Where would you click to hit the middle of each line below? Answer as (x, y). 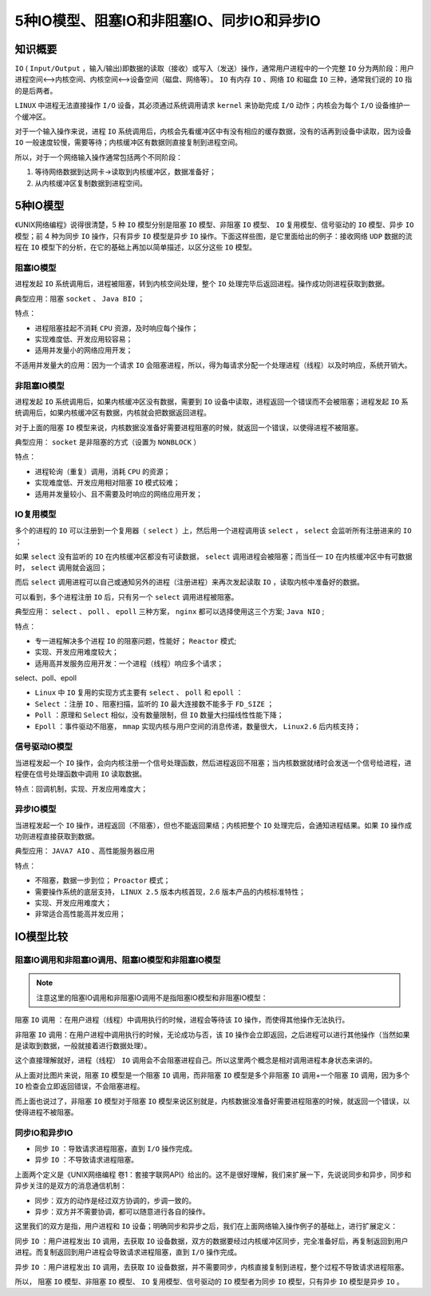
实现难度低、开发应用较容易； (84, 339)
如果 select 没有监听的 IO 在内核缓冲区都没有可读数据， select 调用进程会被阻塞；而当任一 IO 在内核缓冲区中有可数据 (214, 556)
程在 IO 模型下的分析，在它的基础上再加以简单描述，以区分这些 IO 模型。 (136, 247)
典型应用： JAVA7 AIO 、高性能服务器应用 (85, 851)
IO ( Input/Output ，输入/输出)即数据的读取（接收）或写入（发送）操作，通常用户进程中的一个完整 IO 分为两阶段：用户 (214, 69)
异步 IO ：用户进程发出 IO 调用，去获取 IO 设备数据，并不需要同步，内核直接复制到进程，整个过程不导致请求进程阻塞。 (212, 1266)
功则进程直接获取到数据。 (57, 836)
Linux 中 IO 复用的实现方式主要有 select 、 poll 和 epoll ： (139, 692)
